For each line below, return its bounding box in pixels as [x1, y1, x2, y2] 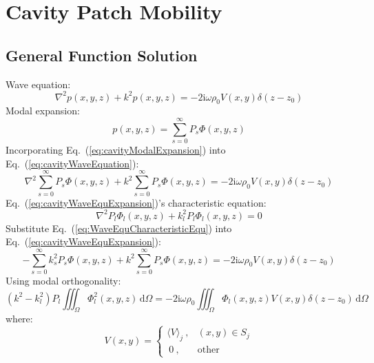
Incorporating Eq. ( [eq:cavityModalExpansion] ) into [6, 143, 226, 157]
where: [6, 311, 33, 326]
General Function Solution [6, 44, 198, 65]
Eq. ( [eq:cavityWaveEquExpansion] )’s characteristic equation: [6, 195, 267, 209]
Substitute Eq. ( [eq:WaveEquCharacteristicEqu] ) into [6, 220, 232, 235]
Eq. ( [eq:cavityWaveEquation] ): [6, 156, 139, 170]
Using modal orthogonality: [6, 273, 121, 287]
